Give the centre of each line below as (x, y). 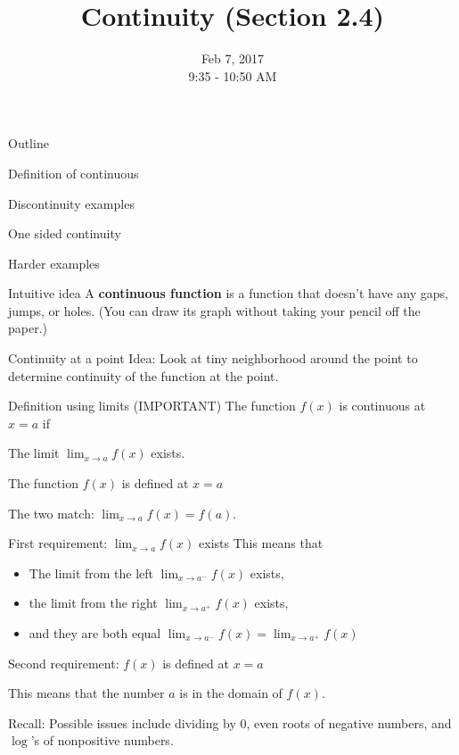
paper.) (28, 328)
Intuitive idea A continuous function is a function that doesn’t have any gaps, (228, 293)
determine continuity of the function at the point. (143, 375)
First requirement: (58, 543)
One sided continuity (65, 233)
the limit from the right (93, 603)
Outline (29, 143)
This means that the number (86, 693)
